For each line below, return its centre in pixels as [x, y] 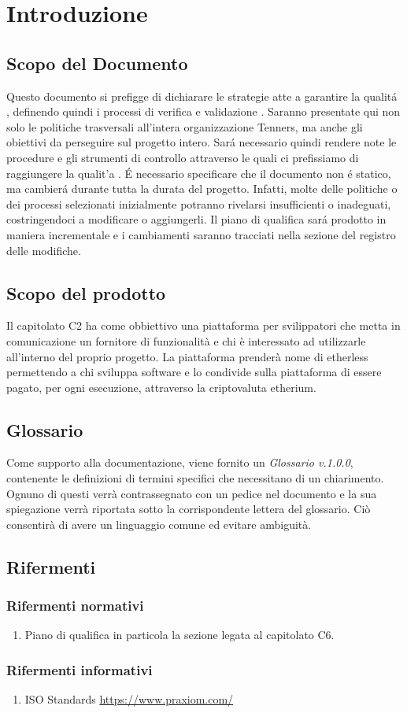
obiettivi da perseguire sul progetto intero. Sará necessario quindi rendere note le [202, 142]
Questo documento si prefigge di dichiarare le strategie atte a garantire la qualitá [202, 96]
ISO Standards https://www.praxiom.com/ [129, 699]
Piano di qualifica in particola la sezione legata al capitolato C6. [179, 635]
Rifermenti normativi [75, 606]
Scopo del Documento [97, 63]
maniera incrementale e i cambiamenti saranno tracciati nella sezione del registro [201, 234]
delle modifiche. [44, 250]
